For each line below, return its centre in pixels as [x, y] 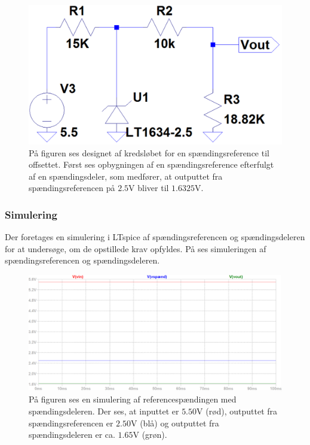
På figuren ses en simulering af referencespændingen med [133, 399]
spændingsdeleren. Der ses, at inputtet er [104, 411]
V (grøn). [150, 435]
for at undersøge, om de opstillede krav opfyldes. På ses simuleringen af [136, 248]
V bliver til [149, 188]
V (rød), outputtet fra [237, 411]
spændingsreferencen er [71, 423]
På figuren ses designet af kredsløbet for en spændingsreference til [149, 152]
